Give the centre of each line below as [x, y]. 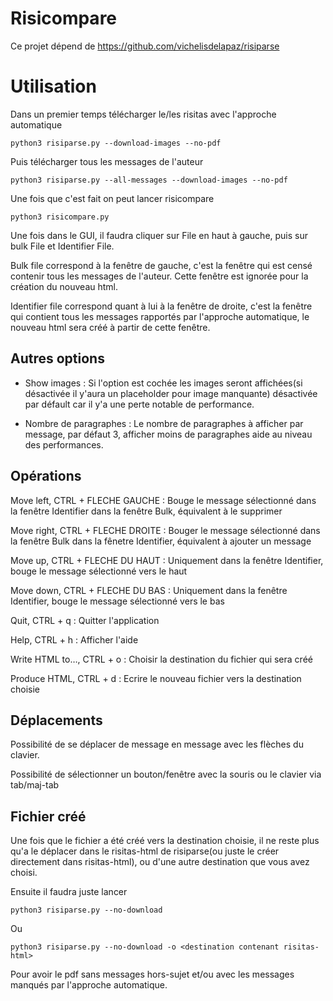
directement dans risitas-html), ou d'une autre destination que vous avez [160, 862]
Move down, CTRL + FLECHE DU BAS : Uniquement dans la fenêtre [149, 590]
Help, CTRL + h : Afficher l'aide [74, 639]
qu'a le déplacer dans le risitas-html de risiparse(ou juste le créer [145, 851]
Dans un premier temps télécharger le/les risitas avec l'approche [143, 114]
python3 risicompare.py [60, 217]
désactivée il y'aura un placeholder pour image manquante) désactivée [171, 393]
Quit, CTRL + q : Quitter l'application [85, 620]
